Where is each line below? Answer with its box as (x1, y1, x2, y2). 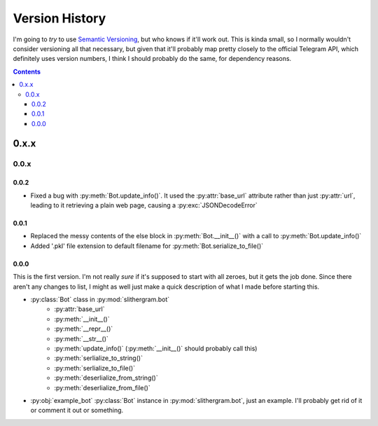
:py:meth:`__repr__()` (54, 324, 113, 333)
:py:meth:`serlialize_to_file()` (54, 364, 136, 372)
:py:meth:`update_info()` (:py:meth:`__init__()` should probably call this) (54, 344, 258, 352)
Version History (13, 11, 106, 26)
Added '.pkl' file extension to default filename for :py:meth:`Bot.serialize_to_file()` (30, 242, 264, 250)
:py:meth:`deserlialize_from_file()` (54, 383, 150, 392)
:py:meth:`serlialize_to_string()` (54, 354, 143, 362)
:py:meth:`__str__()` (54, 334, 108, 343)
